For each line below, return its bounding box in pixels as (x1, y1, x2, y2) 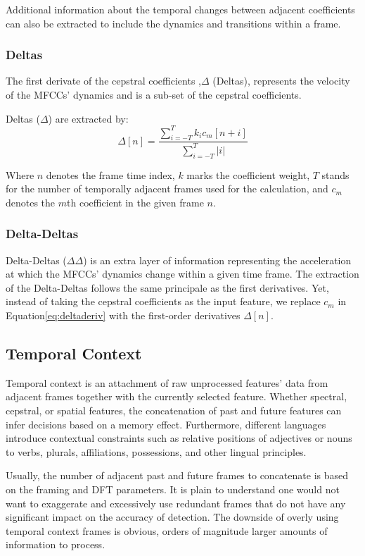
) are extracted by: (48, 111, 129, 125)
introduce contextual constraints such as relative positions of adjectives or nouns (6, 431, 352, 445)
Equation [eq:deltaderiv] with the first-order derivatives (6, 308, 241, 323)
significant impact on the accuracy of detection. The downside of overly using (6, 509, 339, 524)
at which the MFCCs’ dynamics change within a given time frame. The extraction (6, 266, 359, 281)
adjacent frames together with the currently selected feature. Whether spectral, (6, 389, 347, 404)
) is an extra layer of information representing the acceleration (83, 252, 352, 267)
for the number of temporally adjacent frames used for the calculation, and (6, 181, 328, 196)
